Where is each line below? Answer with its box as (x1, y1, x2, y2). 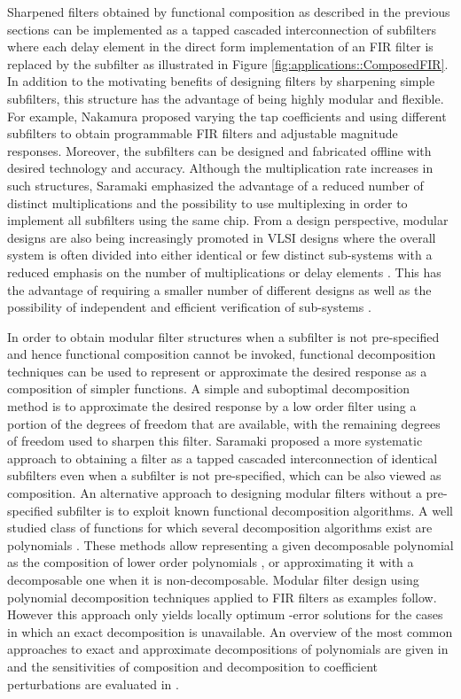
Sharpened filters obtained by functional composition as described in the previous (7, 3, 450, 20)
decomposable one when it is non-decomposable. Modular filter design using (7, 571, 419, 588)
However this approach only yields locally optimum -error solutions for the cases (7, 605, 443, 624)
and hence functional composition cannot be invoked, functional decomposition (7, 345, 436, 363)
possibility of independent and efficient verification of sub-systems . (7, 298, 371, 316)
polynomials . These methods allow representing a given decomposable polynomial (7, 535, 454, 554)
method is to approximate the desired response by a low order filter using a (7, 397, 417, 416)
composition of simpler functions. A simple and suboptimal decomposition (7, 379, 410, 398)
